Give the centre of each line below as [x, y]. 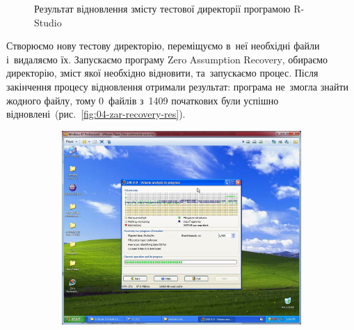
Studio [48, 22]
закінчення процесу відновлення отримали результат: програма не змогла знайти [178, 86]
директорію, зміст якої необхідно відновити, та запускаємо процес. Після [162, 73]
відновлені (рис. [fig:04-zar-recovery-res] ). [96, 114]
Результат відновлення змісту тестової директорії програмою [162, 8]
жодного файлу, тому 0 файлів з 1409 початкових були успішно [143, 100]
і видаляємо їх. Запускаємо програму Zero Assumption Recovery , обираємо [167, 59]
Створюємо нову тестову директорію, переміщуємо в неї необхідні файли [163, 46]
